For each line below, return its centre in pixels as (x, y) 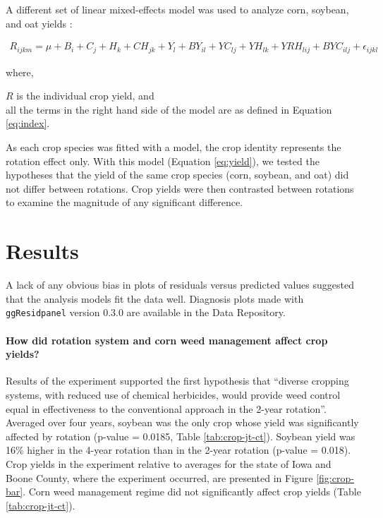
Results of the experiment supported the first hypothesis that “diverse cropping (177, 381)
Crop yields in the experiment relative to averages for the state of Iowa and (169, 463)
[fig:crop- (335, 477)
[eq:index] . (28, 123)
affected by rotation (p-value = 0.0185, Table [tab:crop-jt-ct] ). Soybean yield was (181, 436)
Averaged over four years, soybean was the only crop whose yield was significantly (182, 422)
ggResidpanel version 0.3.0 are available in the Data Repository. (146, 312)
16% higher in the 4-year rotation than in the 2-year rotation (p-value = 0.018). (178, 450)
